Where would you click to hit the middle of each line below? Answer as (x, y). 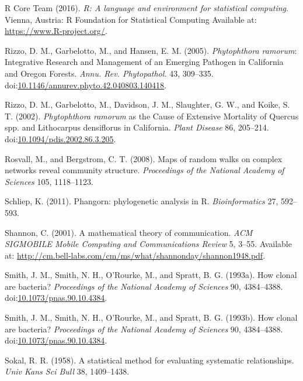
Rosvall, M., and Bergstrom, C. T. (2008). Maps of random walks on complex (144, 158)
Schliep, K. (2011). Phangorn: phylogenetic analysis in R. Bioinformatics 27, (142, 201)
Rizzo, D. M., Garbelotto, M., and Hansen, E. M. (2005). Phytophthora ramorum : (151, 50)
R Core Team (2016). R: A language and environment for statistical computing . (147, 8)
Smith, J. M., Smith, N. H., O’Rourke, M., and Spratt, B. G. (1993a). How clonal (151, 275)
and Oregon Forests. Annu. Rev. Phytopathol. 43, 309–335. (109, 73)
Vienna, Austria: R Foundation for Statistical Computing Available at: (131, 19)
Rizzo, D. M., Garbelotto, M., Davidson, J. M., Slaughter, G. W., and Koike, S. (147, 104)
